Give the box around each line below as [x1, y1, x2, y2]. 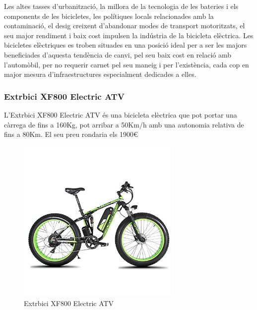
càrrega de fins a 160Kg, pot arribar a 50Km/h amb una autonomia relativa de [4, 119, 244, 129]
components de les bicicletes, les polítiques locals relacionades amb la [4, 10, 214, 21]
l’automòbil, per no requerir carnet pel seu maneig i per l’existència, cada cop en [4, 59, 249, 69]
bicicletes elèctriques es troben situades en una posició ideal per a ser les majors [4, 40, 247, 50]
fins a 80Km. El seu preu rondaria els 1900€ [4, 129, 138, 139]
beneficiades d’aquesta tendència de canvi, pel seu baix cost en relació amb [4, 49, 232, 60]
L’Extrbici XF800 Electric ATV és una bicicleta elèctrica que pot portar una [4, 109, 237, 120]
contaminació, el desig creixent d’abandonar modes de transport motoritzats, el [4, 20, 245, 31]
